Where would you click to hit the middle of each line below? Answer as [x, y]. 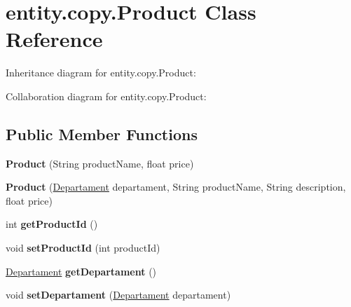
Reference [54, 39]
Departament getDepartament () [81, 271]
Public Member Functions [102, 134]
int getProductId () [52, 224]
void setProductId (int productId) [83, 248]
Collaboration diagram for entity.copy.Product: [106, 96]
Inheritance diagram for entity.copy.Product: [101, 73]
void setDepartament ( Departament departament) [118, 295]
